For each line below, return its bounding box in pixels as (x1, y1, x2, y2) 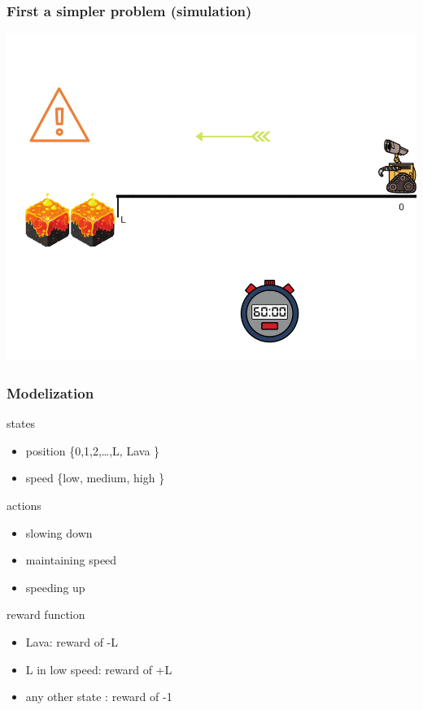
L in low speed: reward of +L (25, 660, 172, 677)
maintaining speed (25, 551, 117, 568)
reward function (7, 606, 85, 623)
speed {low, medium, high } (25, 469, 165, 486)
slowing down (25, 524, 93, 541)
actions (7, 497, 41, 513)
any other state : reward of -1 (25, 688, 172, 705)
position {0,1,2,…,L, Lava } (25, 442, 160, 459)
